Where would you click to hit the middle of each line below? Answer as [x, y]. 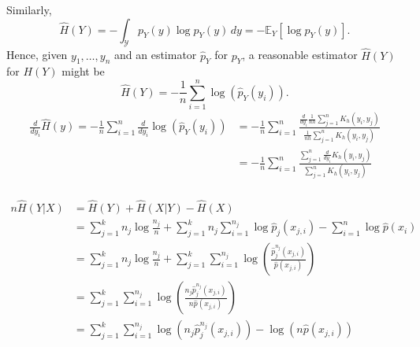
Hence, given [37, 55]
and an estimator [156, 55]
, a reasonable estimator [300, 55]
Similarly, [29, 9]
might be [83, 71]
